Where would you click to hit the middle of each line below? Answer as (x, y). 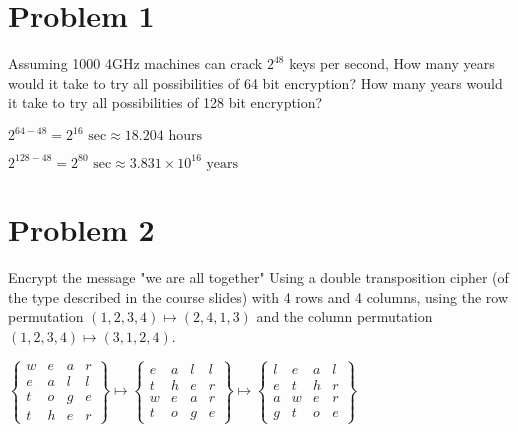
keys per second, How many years (392, 63)
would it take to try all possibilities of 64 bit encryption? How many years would (255, 82)
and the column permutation (344, 316)
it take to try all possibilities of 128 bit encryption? (165, 102)
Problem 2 (81, 229)
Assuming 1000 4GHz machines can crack (135, 63)
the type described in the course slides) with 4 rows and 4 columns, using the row (258, 296)
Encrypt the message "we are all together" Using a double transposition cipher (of (258, 277)
